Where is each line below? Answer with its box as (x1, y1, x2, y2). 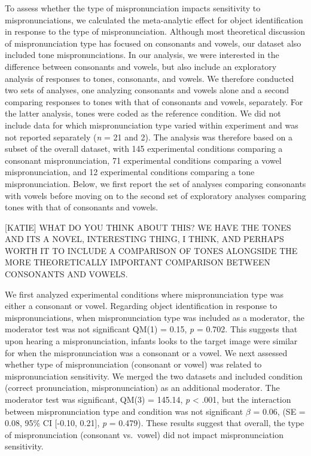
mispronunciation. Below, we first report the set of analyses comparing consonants (5, 177, 306, 189)
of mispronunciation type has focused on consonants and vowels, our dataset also (5, 36, 301, 49)
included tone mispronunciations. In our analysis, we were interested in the (5, 48, 279, 61)
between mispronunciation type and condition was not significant (5, 405, 243, 417)
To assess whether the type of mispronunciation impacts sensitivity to (5, 2, 261, 14)
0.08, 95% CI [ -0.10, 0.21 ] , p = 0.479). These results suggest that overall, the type (5, 417, 304, 429)
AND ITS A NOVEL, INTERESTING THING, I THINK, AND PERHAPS (5, 232, 284, 245)
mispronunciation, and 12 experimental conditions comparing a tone (5, 166, 255, 178)
